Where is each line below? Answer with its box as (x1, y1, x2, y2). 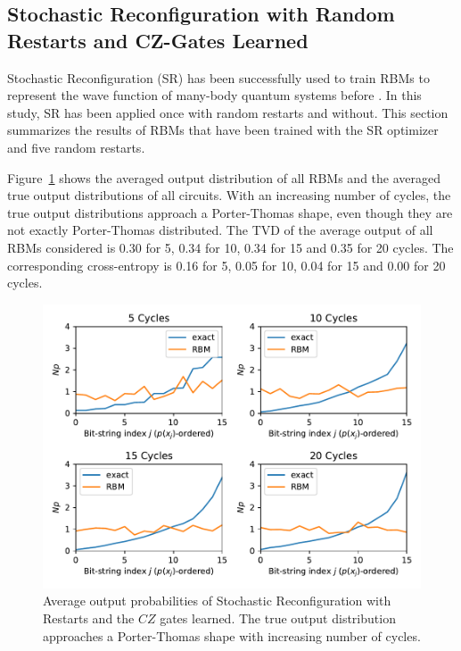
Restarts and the (43, 608, 135, 627)
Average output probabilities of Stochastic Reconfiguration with (43, 591, 391, 610)
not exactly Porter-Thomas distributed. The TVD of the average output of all (7, 221, 433, 239)
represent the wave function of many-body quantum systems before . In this (7, 86, 422, 104)
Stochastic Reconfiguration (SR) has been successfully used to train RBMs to (7, 68, 430, 87)
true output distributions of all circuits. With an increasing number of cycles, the (7, 186, 451, 204)
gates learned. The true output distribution (160, 608, 396, 627)
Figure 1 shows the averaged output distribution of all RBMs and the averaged (7, 168, 441, 187)
